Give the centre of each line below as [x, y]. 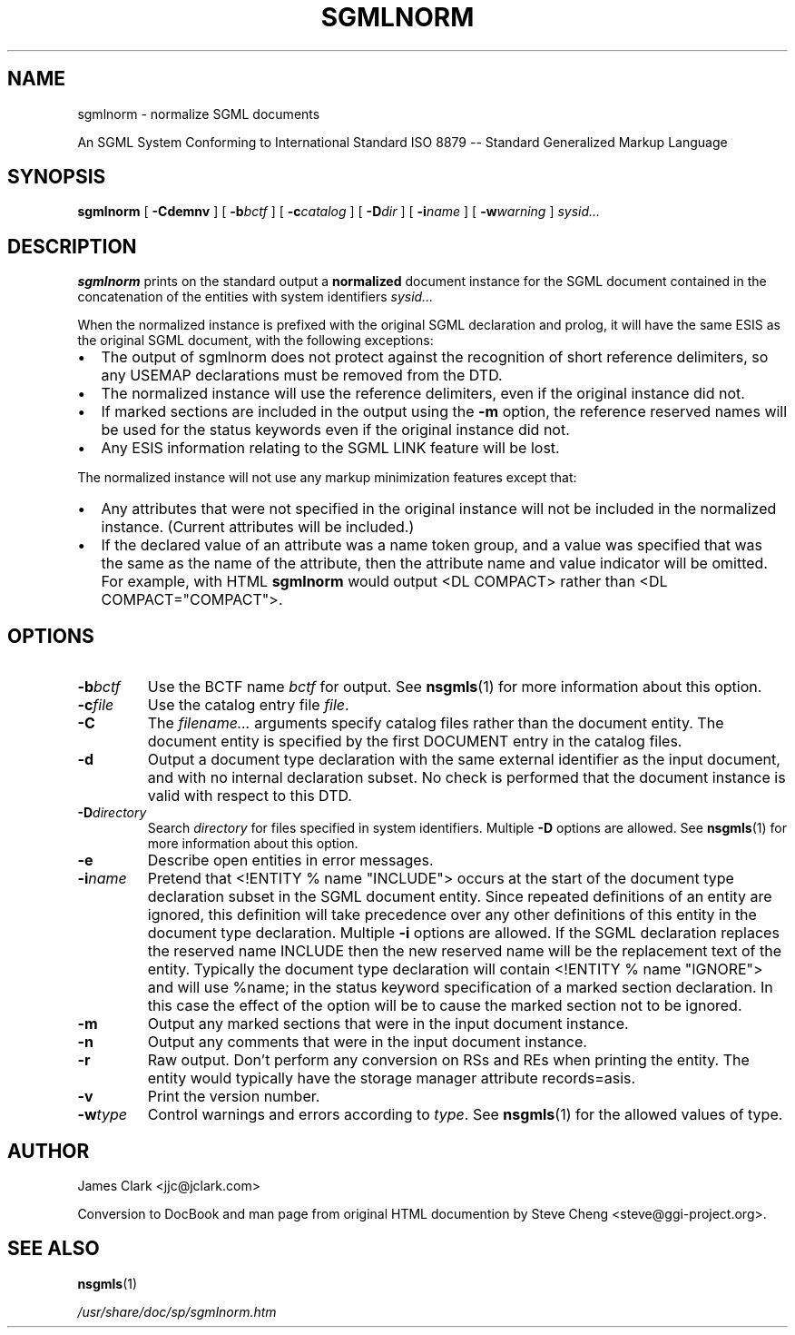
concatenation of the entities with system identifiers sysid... [255, 297]
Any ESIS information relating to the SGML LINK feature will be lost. [330, 448]
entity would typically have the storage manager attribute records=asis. [392, 1078]
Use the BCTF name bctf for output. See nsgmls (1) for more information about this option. [455, 687]
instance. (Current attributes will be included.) [258, 527]
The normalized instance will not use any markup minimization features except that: [327, 478]
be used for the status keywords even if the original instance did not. [335, 430]
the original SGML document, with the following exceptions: [255, 341]
